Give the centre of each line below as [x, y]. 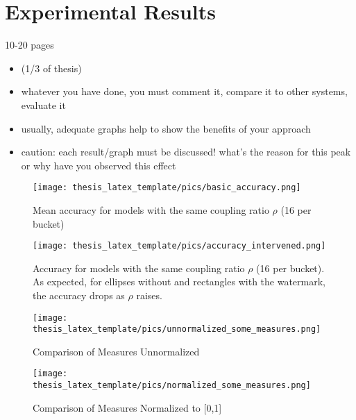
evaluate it [43, 104]
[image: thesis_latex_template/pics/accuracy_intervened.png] [179, 246]
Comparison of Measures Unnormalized [116, 351]
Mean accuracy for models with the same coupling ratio [151, 209]
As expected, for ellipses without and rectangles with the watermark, [179, 282]
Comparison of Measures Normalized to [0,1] [127, 407]
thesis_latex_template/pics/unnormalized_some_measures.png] [177, 329]
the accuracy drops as [79, 295]
